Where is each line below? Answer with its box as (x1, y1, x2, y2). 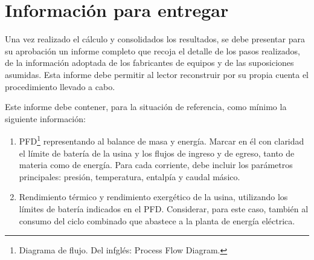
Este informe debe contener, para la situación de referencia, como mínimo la (5, 100, 287, 113)
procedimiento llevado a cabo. (5, 80, 115, 93)
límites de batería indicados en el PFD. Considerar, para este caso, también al (19, 202, 309, 215)
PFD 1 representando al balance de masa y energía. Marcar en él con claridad (19, 133, 304, 147)
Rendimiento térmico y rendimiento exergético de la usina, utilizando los (19, 190, 288, 203)
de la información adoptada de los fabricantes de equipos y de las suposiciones (5, 56, 294, 69)
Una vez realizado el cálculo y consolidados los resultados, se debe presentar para (5, 33, 305, 45)
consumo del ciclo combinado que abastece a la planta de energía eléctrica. (19, 214, 295, 227)
